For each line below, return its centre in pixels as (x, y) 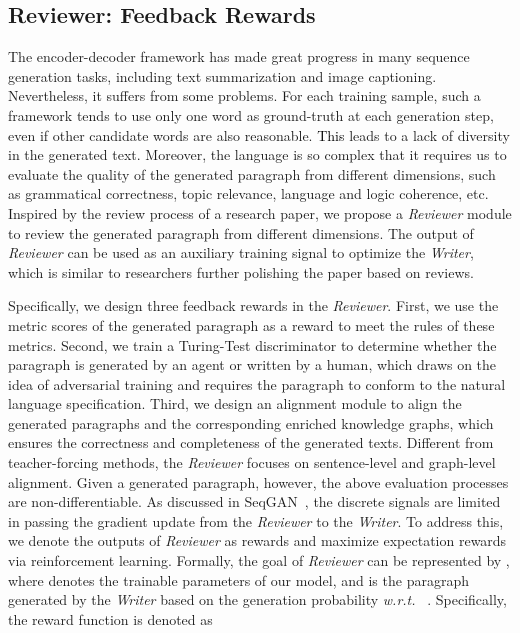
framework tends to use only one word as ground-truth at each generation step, (251, 114)
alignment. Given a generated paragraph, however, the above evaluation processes (258, 481)
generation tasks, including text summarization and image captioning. (222, 75)
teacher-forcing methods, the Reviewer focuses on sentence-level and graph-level (252, 462)
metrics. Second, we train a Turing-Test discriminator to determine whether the (252, 344)
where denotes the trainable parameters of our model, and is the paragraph (238, 579)
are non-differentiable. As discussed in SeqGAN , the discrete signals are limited (254, 501)
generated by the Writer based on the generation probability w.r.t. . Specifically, (257, 599)
